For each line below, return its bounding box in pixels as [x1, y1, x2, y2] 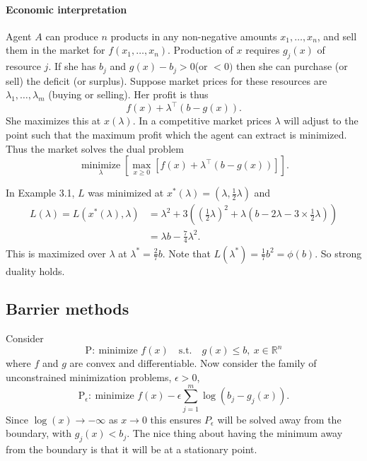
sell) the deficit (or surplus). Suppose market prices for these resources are [6, 73, 327, 88]
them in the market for [6, 42, 105, 57]
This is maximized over [6, 245, 106, 260]
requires [245, 42, 280, 57]
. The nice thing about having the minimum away [127, 426, 343, 440]
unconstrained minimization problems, [6, 369, 172, 384]
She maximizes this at [6, 113, 101, 128]
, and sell [317, 28, 357, 43]
